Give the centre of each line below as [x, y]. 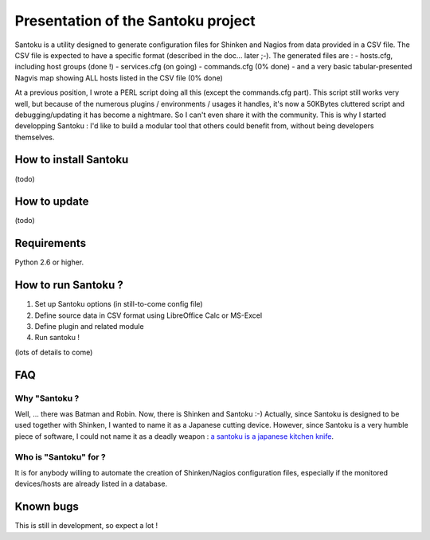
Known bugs [47, 507]
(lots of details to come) [54, 352]
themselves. [35, 137]
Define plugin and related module [89, 327]
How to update [52, 202]
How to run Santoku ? [69, 286]
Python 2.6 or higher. [49, 262]
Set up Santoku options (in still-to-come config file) [119, 304]
